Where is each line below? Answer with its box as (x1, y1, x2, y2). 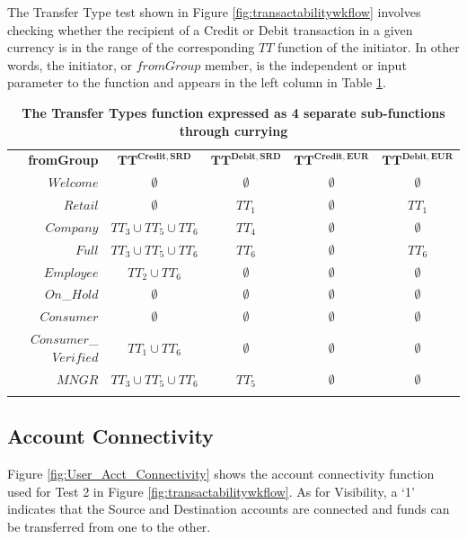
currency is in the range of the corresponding (7, 38, 255, 57)
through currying (179, 121, 288, 139)
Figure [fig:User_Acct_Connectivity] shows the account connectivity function (7, 464, 435, 483)
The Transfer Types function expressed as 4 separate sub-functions (22, 103, 445, 121)
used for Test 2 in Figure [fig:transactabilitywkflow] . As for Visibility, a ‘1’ (7, 481, 415, 500)
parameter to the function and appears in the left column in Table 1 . (7, 73, 386, 92)
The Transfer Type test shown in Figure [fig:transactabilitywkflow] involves (7, 3, 421, 21)
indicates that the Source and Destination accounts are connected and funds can (7, 499, 450, 518)
